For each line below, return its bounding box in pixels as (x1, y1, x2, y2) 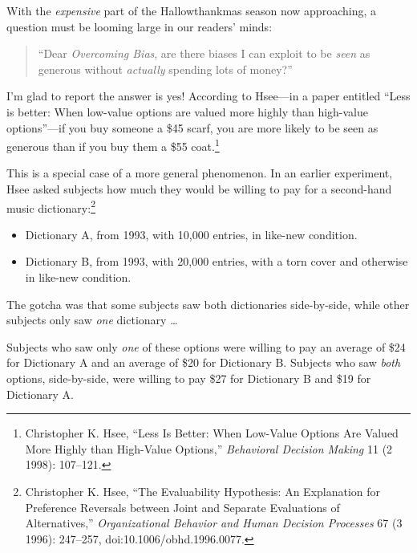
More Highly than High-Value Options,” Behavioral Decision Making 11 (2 (25, 440, 393, 457)
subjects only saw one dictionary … (6, 311, 178, 328)
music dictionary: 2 (6, 197, 95, 216)
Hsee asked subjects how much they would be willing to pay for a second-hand (6, 181, 392, 197)
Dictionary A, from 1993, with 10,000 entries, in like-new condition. (25, 226, 358, 242)
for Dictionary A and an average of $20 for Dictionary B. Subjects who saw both (6, 354, 401, 371)
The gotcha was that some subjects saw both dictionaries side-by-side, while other (6, 295, 410, 312)
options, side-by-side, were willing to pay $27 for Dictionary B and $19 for (6, 370, 371, 386)
